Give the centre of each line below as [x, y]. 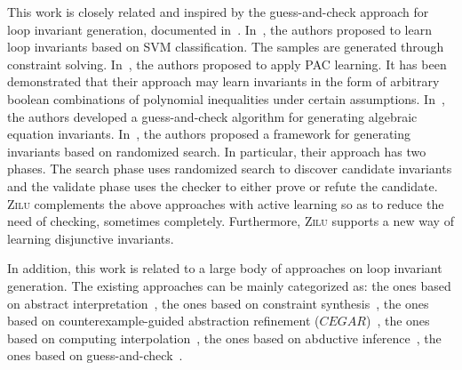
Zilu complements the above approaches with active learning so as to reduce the [226, 203]
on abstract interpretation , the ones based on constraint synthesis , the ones [218, 303]
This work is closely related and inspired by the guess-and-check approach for [218, 12]
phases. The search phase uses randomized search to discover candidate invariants [230, 169]
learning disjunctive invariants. [91, 238]
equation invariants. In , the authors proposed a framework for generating [209, 134]
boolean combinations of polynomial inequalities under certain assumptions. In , [226, 98]
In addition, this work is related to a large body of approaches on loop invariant [225, 268]
